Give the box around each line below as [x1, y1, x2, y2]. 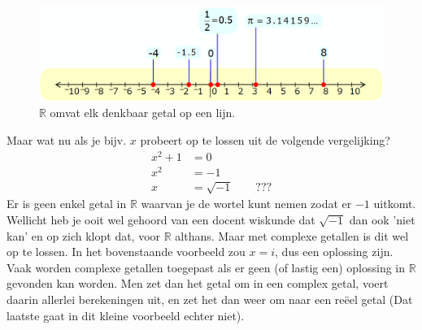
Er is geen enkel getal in [7, 195, 127, 212]
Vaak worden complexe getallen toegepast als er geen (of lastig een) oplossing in [7, 258, 406, 276]
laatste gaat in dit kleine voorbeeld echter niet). [7, 306, 245, 323]
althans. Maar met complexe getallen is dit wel [175, 227, 409, 244]
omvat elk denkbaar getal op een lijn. [50, 104, 236, 121]
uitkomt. [373, 195, 416, 212]
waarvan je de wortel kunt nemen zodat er [141, 195, 352, 212]
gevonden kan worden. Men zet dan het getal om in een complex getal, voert [7, 275, 389, 292]
